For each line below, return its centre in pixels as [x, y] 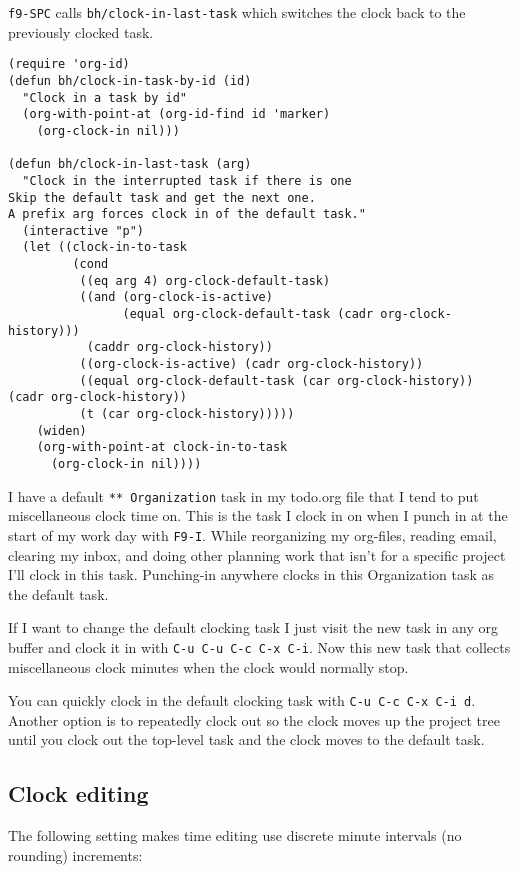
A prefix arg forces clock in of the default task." [187, 214]
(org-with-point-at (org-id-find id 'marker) [176, 114]
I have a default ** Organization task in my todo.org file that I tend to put [243, 495]
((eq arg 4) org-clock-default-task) [205, 280]
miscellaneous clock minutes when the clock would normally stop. [208, 666]
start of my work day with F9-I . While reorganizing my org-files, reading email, [252, 534]
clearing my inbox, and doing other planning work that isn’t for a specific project [257, 554]
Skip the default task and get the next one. [162, 197]
